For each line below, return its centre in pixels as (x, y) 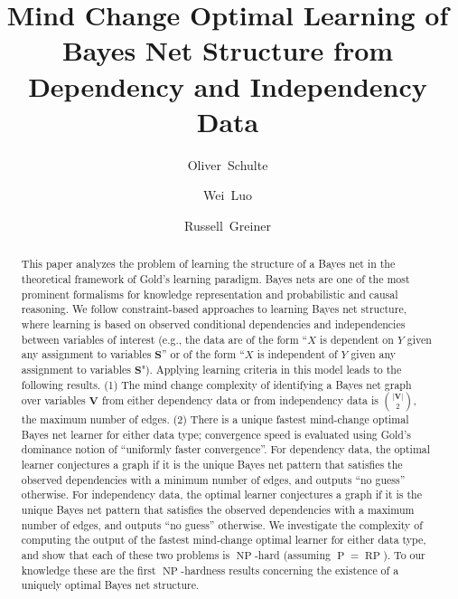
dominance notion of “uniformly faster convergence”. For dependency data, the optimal (226, 449)
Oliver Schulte (228, 164)
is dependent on (356, 339)
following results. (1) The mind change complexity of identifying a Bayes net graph (216, 384)
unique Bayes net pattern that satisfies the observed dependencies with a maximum (218, 510)
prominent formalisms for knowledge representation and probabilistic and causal (210, 294)
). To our (404, 555)
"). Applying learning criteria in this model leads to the (271, 369)
